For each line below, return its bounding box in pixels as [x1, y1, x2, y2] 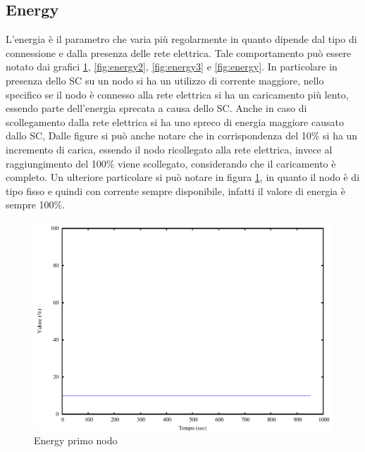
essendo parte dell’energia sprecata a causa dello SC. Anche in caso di [6, 101, 307, 115]
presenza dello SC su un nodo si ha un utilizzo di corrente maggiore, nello [6, 73, 324, 87]
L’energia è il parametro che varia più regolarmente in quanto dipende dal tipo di [6, 32, 357, 46]
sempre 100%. [6, 197, 66, 212]
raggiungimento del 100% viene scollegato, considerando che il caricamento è [6, 156, 336, 170]
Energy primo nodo [34, 433, 118, 448]
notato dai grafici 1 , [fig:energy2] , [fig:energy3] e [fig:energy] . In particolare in [6, 59, 338, 74]
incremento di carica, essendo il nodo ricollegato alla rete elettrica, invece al [6, 142, 333, 156]
